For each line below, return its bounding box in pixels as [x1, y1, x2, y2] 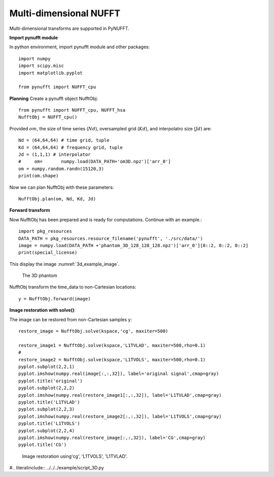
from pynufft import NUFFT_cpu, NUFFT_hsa [18, 107, 126, 113]
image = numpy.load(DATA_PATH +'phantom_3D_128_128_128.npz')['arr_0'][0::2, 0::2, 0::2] [18, 243, 249, 248]
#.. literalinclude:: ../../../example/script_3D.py [9, 465, 104, 471]
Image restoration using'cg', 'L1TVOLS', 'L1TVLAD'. [22, 453, 128, 459]
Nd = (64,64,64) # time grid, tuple [18, 138, 110, 143]
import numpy [18, 56, 51, 61]
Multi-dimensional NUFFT [9, 8, 121, 19]
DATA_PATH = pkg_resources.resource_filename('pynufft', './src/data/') [18, 235, 203, 241]
